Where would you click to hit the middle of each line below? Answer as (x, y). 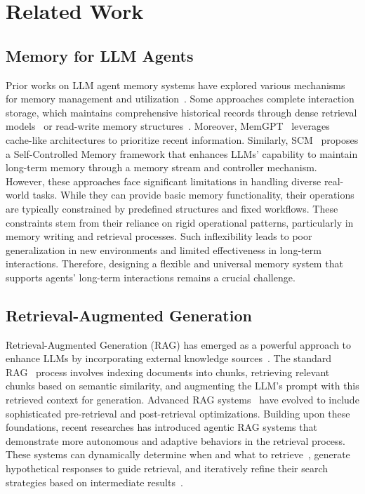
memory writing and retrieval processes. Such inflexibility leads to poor (159, 236)
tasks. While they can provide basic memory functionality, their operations (193, 195)
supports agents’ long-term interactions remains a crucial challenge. (151, 277)
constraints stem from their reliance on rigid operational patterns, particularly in (180, 222)
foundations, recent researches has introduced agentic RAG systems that (161, 427)
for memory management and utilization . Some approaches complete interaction (180, 99)
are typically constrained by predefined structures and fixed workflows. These (172, 208)
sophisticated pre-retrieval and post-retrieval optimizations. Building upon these (178, 413)
